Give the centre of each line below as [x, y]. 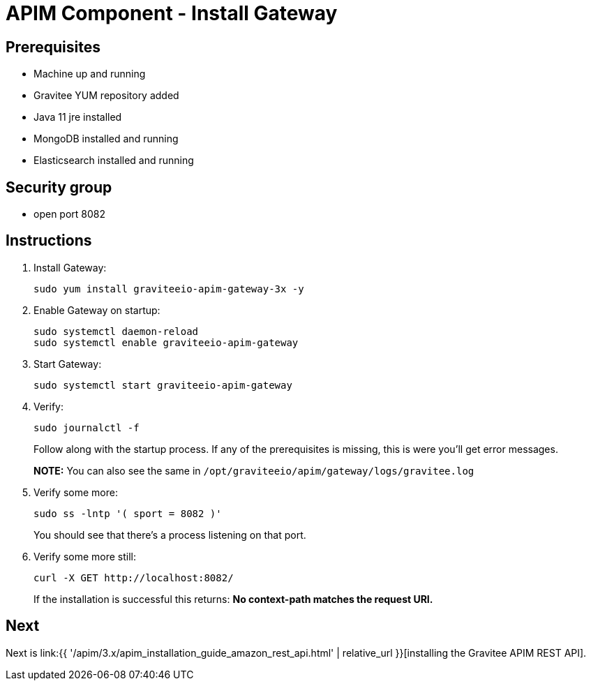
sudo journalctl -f [87, 427]
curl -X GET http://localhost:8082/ [134, 577]
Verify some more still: [85, 556]
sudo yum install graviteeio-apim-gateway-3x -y [169, 289]
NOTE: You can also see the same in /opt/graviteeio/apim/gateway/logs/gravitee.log [254, 470]
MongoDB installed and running [106, 139]
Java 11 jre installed [78, 117]
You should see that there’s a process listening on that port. [170, 535]
